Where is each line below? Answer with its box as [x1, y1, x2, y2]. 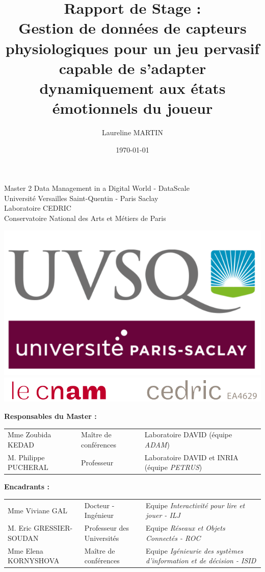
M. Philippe [8, 452, 45, 462]
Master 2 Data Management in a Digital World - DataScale [4, 183, 190, 193]
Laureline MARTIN [102, 127, 163, 138]
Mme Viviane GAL [8, 505, 67, 515]
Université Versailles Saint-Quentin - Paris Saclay [4, 192, 158, 203]
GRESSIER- [34, 523, 73, 533]
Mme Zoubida [8, 429, 51, 440]
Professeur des [84, 523, 129, 533]
